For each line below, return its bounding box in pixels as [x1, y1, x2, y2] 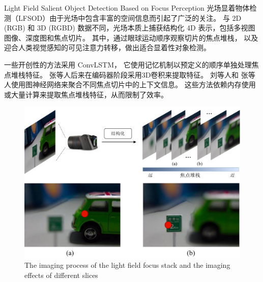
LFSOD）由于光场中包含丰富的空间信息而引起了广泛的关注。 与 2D [18, 12, 242, 23]
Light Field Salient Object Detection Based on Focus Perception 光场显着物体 [4, 3, 250, 13]
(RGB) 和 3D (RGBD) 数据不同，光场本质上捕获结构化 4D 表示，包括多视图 [4, 22, 255, 33]
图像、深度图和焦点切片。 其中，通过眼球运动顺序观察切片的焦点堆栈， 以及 [4, 32, 258, 43]
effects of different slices [24, 269, 98, 280]
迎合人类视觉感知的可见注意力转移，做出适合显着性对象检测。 [4, 42, 211, 53]
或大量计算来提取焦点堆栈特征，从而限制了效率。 [4, 89, 168, 99]
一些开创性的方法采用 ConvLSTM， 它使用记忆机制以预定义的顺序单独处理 [4, 59, 252, 69]
